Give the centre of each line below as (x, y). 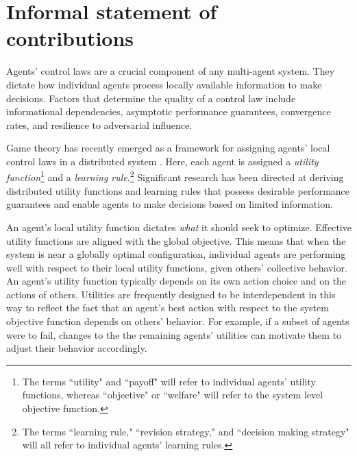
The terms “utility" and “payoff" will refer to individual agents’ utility (169, 381)
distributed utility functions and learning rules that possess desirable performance (178, 190)
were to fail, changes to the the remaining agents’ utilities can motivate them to (174, 334)
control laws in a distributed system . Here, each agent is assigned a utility (162, 161)
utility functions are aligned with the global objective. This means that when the (176, 240)
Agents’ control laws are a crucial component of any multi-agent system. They (171, 71)
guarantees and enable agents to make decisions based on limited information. (170, 204)
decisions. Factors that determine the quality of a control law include (151, 98)
